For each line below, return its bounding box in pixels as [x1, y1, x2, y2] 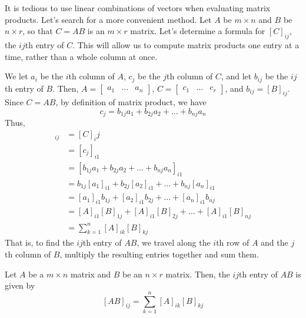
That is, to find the [5, 236, 74, 249]
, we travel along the [137, 236, 211, 249]
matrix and [70, 267, 111, 280]
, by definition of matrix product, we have [55, 96, 207, 108]
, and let [221, 70, 252, 82]
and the [261, 236, 288, 249]
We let [5, 70, 28, 82]
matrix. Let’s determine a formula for [130, 25, 265, 37]
